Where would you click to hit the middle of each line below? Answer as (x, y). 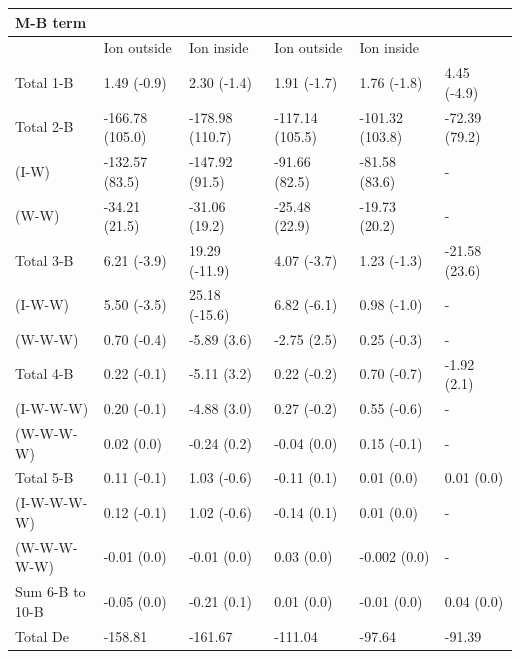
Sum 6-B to (50, 591)
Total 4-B (44, 373)
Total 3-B (44, 259)
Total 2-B (44, 126)
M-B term (51, 21)
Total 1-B (44, 81)
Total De (42, 635)
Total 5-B (44, 477)
